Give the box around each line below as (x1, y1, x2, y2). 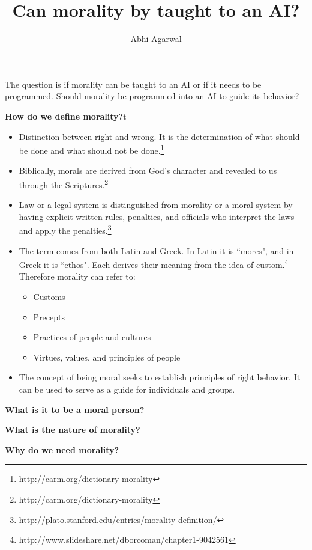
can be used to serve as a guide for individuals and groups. (19, 383, 235, 396)
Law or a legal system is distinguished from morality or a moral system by (19, 198, 293, 211)
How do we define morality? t (5, 109, 127, 122)
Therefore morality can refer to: (19, 270, 136, 283)
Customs (33, 290, 65, 303)
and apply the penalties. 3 (19, 222, 112, 237)
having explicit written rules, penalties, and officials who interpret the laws (19, 210, 295, 222)
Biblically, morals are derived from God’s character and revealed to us (19, 164, 277, 177)
